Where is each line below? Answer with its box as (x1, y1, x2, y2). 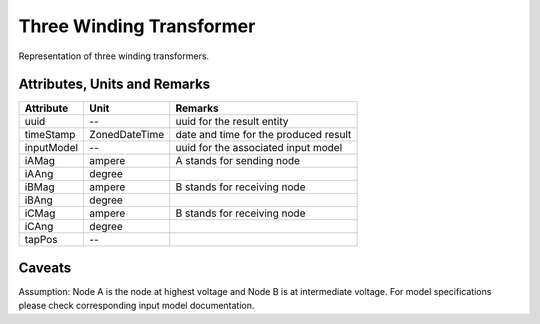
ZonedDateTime (89, 128, 165, 142)
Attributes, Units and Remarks (18, 76, 211, 93)
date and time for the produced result (175, 128, 352, 142)
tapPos (24, 233, 58, 247)
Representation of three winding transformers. (18, 50, 210, 62)
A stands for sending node (175, 154, 300, 168)
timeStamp (24, 128, 76, 142)
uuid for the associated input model (175, 141, 343, 155)
